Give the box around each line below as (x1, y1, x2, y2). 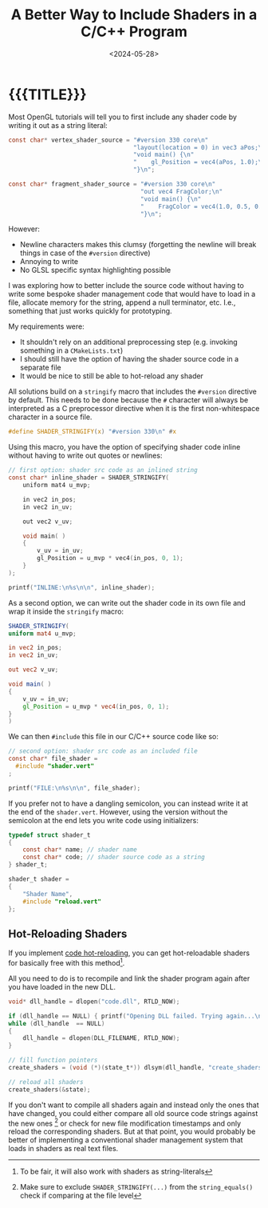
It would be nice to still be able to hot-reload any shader (19, 371, 203, 381)
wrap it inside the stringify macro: (8, 606, 124, 616)
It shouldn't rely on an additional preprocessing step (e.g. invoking (19, 338, 238, 347)
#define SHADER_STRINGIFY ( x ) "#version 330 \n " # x (8, 428, 177, 436)
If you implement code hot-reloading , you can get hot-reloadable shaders (8, 948, 250, 958)
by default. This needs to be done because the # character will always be (8, 395, 249, 405)
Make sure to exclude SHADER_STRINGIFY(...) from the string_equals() (19, 1182, 254, 1192)
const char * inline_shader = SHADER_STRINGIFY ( (8, 474, 170, 482)
